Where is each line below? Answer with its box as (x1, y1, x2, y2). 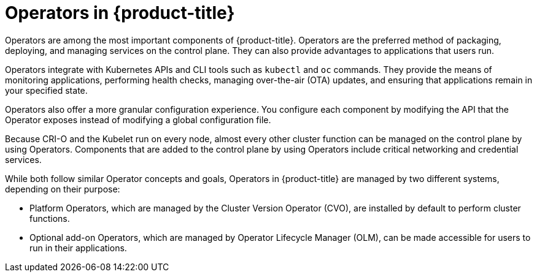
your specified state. (5, 85, 88, 96)
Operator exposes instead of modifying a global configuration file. (5, 114, 271, 125)
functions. (29, 213, 70, 224)
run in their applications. (29, 242, 127, 253)
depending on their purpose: (5, 183, 120, 194)
